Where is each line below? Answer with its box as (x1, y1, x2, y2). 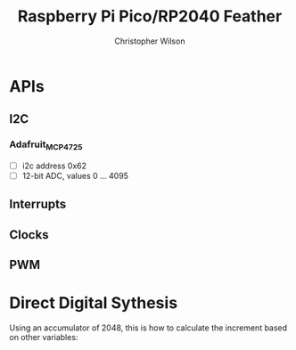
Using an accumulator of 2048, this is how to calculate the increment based (9, 322, 288, 333)
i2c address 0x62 (21, 160, 87, 171)
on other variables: (9, 332, 78, 343)
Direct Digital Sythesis (9, 293, 178, 313)
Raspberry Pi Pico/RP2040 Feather (17, 6, 283, 27)
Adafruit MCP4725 (9, 138, 83, 152)
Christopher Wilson (114, 36, 185, 46)
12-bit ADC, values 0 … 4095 (21, 170, 129, 181)
